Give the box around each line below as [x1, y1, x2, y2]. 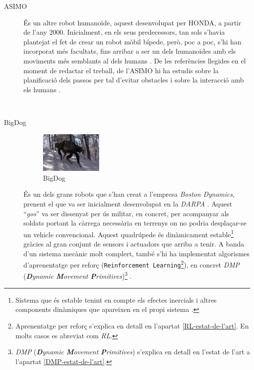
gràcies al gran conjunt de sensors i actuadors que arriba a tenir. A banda [23, 238, 244, 248]
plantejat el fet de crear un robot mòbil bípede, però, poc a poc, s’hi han [23, 36, 241, 46]
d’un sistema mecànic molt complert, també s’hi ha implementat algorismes [23, 248, 250, 258]
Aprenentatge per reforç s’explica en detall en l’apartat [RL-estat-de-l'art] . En [15, 320, 249, 330]
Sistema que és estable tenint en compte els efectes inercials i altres [15, 294, 217, 305]
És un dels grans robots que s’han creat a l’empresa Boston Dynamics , [23, 189, 235, 199]
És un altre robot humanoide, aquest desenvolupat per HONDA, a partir [23, 17, 241, 27]
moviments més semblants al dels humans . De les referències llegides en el [23, 55, 246, 65]
